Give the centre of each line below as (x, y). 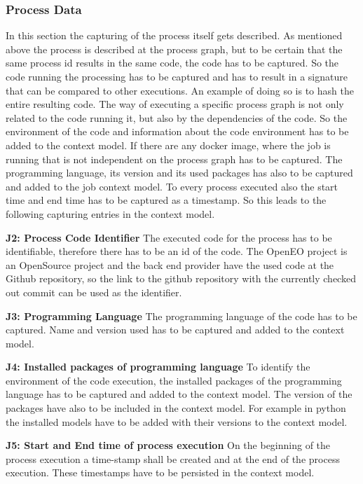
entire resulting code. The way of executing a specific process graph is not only (175, 104)
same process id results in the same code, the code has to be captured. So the (172, 63)
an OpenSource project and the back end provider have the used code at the (170, 264)
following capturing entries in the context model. (110, 213)
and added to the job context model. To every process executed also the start (172, 186)
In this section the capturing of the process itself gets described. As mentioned (174, 35)
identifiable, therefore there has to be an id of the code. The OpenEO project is (177, 251)
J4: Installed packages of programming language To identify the (158, 367)
